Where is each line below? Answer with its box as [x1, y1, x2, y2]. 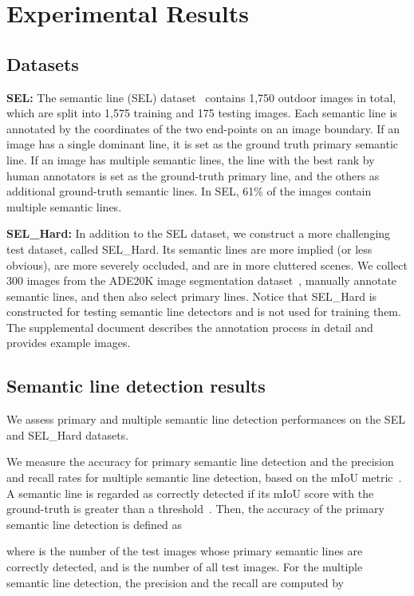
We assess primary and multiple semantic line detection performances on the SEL [6, 411, 405, 428]
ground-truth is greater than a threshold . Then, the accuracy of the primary [6, 500, 384, 517]
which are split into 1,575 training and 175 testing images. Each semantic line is [6, 105, 397, 121]
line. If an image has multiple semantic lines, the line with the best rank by [6, 151, 375, 168]
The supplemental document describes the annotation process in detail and [6, 318, 373, 335]
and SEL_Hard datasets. [6, 426, 129, 443]
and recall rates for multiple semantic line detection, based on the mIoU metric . [6, 469, 402, 486]
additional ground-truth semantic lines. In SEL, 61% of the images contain [6, 183, 372, 199]
